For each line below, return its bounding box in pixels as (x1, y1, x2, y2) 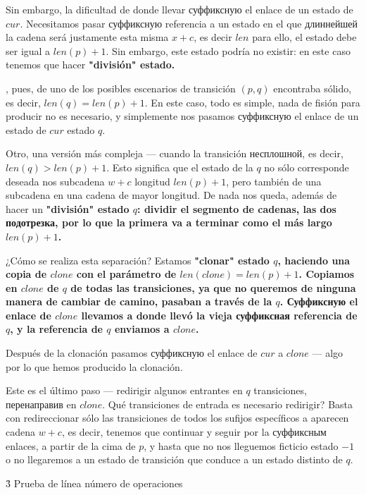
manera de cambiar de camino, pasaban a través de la (6, 294, 272, 309)
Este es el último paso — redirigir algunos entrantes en (6, 383, 243, 398)
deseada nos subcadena (6, 173, 105, 188)
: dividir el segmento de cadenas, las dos (137, 201, 336, 216)
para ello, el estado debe (252, 30, 357, 44)
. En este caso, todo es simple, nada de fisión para (144, 94, 360, 109)
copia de (6, 267, 47, 281)
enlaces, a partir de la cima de (6, 438, 136, 453)
